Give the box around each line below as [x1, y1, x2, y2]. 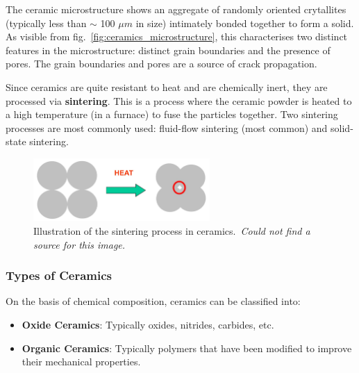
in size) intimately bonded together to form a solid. [135, 15, 354, 30]
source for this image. [33, 237, 126, 251]
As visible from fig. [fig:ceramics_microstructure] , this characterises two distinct [6, 29, 348, 44]
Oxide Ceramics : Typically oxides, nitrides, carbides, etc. [22, 317, 274, 332]
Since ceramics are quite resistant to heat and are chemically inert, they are [6, 79, 328, 94]
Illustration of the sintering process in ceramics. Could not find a [33, 224, 310, 238]
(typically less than [6, 15, 87, 30]
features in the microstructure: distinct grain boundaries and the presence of [6, 42, 331, 57]
